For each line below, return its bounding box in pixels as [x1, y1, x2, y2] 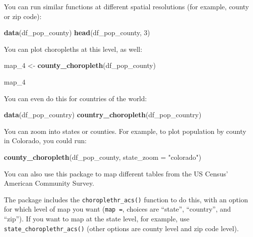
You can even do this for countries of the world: [4, 93, 147, 103]
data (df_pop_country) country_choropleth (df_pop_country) [4, 109, 202, 120]
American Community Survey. [4, 178, 94, 188]
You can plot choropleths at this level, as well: [4, 43, 142, 54]
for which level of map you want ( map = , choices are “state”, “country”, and [4, 204, 231, 214]
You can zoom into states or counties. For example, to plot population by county [4, 126, 247, 136]
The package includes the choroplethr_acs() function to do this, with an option [4, 194, 248, 204]
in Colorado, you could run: [4, 135, 87, 146]
